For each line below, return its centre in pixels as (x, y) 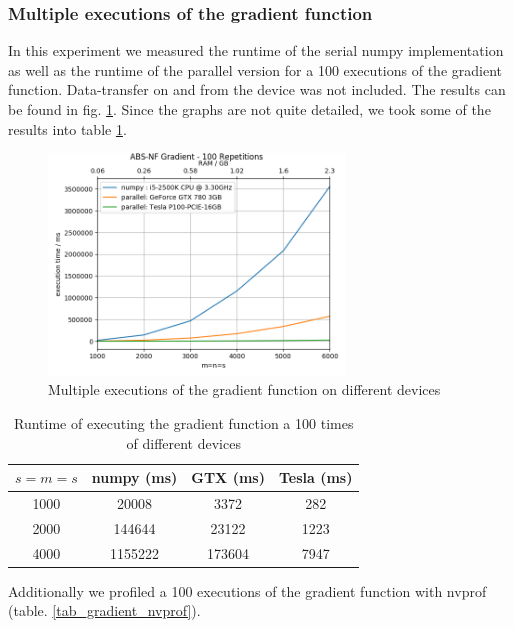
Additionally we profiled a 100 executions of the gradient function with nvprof (247, 590)
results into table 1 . (67, 128)
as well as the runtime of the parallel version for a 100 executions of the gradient (255, 69)
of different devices (183, 442)
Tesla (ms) (315, 477)
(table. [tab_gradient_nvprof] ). (104, 610)
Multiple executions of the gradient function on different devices (244, 389)
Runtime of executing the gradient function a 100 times (184, 422)
